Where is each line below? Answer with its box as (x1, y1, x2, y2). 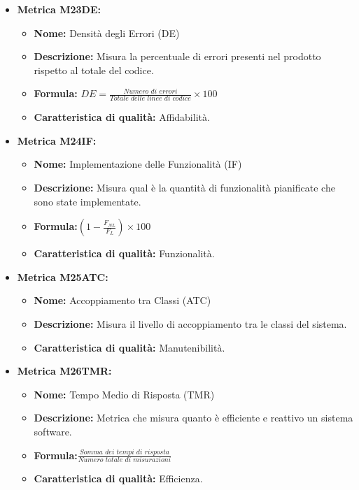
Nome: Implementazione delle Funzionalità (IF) (34, 157, 242, 171)
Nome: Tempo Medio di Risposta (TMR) (34, 387, 215, 401)
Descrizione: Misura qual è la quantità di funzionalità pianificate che (34, 180, 335, 194)
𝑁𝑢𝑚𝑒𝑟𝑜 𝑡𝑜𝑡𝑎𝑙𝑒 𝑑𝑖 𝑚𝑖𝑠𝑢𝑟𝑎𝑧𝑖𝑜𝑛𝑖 (78, 456, 171, 464)
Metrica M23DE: (17, 2, 101, 16)
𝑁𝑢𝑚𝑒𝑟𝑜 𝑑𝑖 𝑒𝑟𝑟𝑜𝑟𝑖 (123, 87, 178, 95)
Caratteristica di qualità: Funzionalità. (34, 246, 215, 261)
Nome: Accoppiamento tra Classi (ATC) (34, 293, 211, 308)
